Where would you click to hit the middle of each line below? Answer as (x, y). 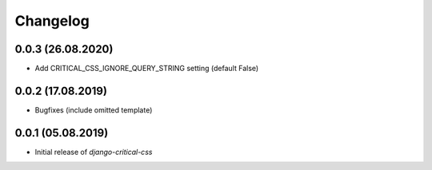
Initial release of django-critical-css (94, 152)
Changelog (52, 21)
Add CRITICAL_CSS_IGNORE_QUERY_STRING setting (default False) (147, 69)
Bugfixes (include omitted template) (94, 110)
